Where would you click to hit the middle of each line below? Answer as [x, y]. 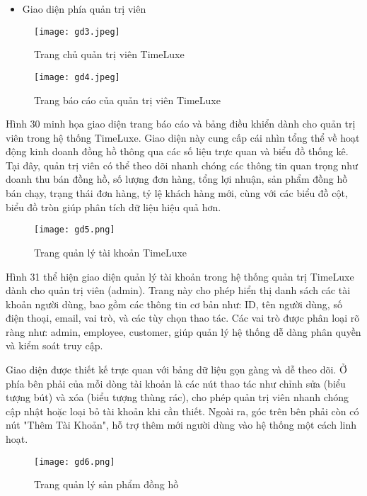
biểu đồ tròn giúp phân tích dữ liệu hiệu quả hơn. [113, 207]
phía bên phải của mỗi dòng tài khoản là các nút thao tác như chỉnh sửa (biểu [176, 383]
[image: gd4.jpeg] [77, 77]
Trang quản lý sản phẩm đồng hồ [106, 484]
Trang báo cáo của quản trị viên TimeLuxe [127, 100]
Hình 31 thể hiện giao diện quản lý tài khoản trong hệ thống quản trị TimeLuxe [180, 276]
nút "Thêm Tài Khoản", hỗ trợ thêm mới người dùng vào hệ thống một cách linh [181, 425]
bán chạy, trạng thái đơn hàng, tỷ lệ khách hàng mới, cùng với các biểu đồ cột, [177, 193]
